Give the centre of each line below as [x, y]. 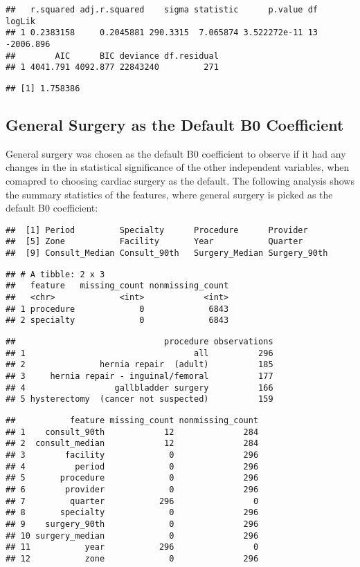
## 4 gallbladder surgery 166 [139, 388]
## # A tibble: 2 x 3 [55, 274]
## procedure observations [139, 342]
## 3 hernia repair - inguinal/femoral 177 [139, 376]
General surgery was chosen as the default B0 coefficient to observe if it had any [176, 153]
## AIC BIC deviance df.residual [112, 56]
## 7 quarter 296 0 [132, 501]
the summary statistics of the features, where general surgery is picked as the [169, 194]
